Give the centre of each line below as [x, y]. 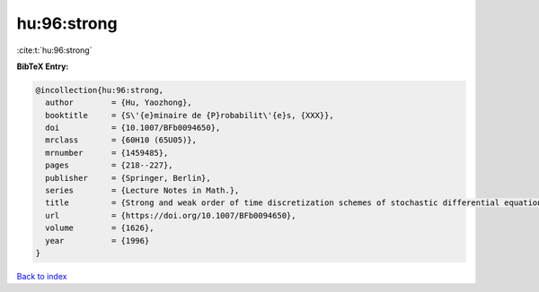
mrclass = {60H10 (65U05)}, [121, 140]
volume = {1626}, [100, 228]
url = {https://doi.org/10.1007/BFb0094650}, [171, 215]
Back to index [42, 276]
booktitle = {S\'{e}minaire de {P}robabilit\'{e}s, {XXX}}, [190, 115]
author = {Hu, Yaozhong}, [119, 103]
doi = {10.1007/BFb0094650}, [133, 128]
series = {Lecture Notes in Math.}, [142, 191]
